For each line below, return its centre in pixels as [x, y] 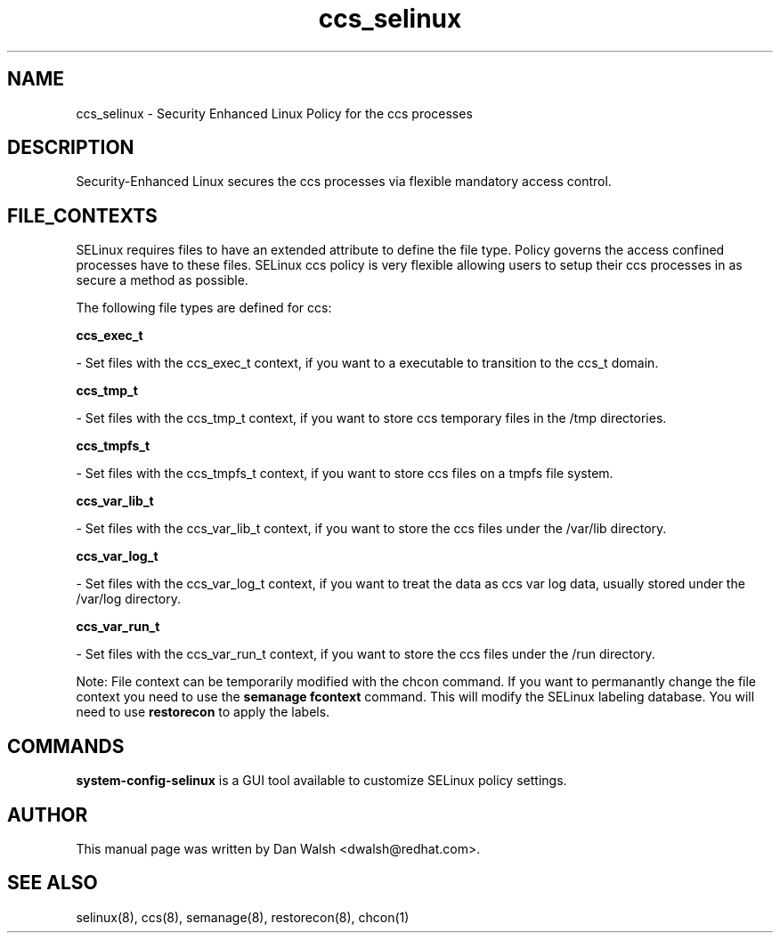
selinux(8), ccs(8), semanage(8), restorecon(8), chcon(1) [243, 917]
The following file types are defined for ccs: [204, 308]
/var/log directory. [129, 599]
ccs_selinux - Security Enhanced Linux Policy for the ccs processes [274, 113]
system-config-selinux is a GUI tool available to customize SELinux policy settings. [321, 781]
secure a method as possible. [162, 280]
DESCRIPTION [71, 148]
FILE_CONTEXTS [82, 215]
